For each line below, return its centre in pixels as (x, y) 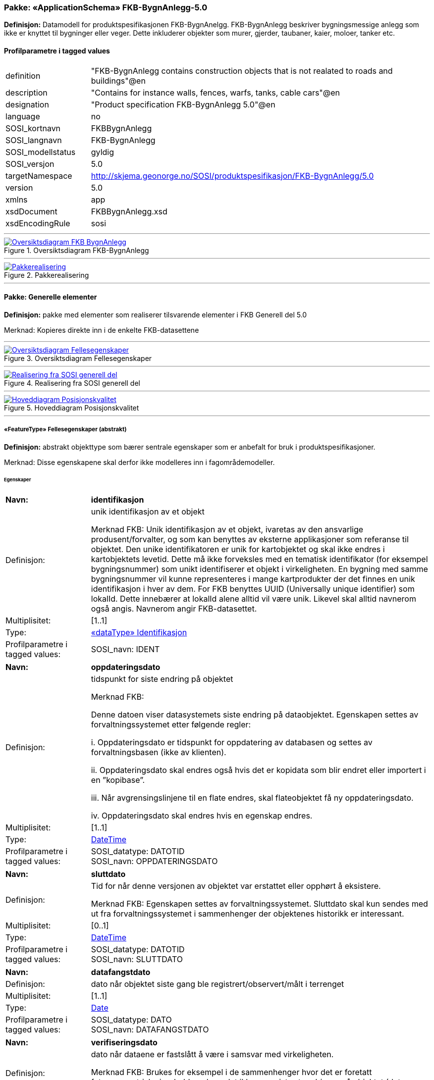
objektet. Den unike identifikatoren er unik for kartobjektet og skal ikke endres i (238, 549)
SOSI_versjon (30, 164)
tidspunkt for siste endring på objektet (162, 679)
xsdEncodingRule (38, 223)
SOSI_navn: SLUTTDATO (137, 959)
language (23, 116)
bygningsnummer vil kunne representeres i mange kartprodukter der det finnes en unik (253, 579)
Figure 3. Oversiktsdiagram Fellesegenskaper (78, 358)
